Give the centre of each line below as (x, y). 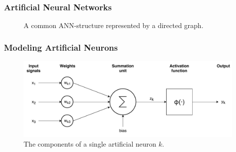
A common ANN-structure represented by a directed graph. (114, 25)
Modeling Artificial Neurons (61, 47)
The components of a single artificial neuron (90, 144)
